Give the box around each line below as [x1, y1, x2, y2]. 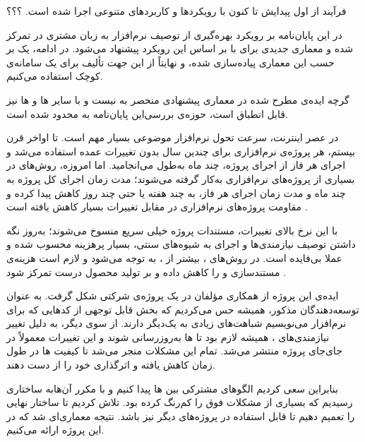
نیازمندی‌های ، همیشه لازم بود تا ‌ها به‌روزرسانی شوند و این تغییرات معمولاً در [6, 329, 330, 344]
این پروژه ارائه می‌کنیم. [6, 422, 104, 437]
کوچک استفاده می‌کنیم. [6, 68, 103, 83]
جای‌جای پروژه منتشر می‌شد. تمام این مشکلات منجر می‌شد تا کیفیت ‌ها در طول [6, 343, 342, 358]
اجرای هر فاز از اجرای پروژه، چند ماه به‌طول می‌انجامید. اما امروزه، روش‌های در [6, 157, 346, 172]
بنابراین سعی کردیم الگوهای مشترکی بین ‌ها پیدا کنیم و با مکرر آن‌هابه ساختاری [6, 381, 338, 395]
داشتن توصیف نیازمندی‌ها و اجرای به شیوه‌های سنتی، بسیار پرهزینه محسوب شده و [6, 237, 356, 251]
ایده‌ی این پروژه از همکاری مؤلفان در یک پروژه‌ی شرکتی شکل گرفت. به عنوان [6, 288, 339, 303]
